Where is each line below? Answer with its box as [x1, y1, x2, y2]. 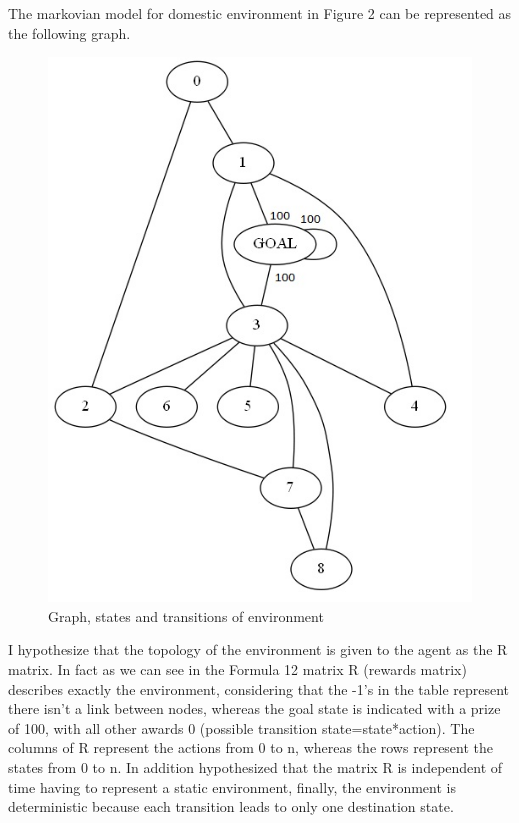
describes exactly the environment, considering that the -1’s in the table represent [8, 678, 510, 699]
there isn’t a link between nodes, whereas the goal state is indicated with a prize [8, 698, 501, 719]
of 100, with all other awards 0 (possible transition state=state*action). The [8, 717, 475, 738]
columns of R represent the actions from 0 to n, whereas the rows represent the [8, 737, 494, 758]
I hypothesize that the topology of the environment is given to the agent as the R [8, 639, 508, 660]
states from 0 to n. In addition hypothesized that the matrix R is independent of [8, 756, 503, 777]
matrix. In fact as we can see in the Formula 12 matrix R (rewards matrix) [8, 658, 467, 679]
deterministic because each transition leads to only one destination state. [8, 796, 454, 817]
